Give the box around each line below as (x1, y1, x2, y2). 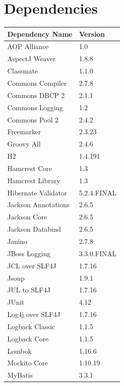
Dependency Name (7, 28, 72, 39)
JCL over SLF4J (7, 260, 57, 270)
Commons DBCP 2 (7, 90, 65, 100)
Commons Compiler (7, 78, 67, 88)
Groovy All (7, 139, 41, 149)
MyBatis (7, 370, 33, 380)
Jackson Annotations (7, 199, 70, 210)
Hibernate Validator (7, 187, 67, 197)
